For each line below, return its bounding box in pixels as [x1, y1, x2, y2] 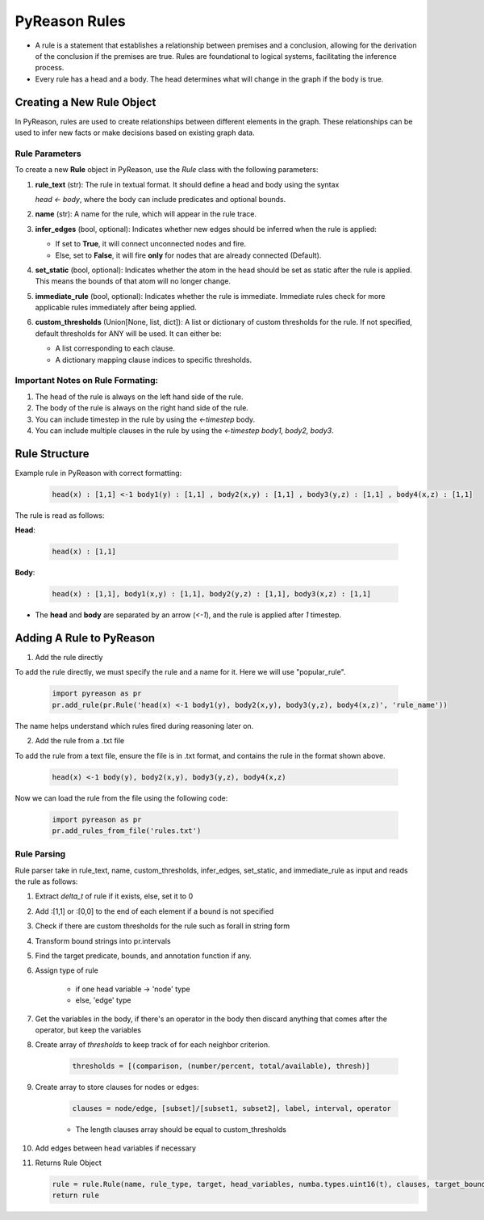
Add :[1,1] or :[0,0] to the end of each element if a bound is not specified [35, 906, 274, 916]
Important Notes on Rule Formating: [15, 375, 159, 386]
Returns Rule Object [35, 1158, 102, 1167]
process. [35, 63, 65, 73]
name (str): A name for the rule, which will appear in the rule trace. [35, 209, 257, 219]
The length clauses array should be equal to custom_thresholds [75, 1125, 286, 1134]
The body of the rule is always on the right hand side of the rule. [35, 403, 249, 413]
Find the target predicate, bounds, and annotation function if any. [35, 951, 252, 961]
